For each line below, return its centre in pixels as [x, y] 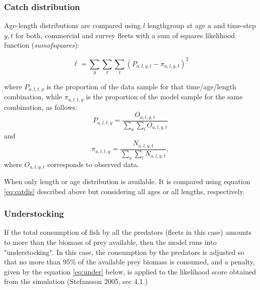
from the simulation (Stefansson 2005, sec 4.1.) [76, 281]
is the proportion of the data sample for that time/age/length [141, 86]
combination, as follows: [41, 107]
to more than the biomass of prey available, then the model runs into [110, 242]
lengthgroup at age [176, 25]
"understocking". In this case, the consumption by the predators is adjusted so [124, 252]
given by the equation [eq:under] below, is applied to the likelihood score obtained [130, 271]
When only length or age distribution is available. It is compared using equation [127, 181]
